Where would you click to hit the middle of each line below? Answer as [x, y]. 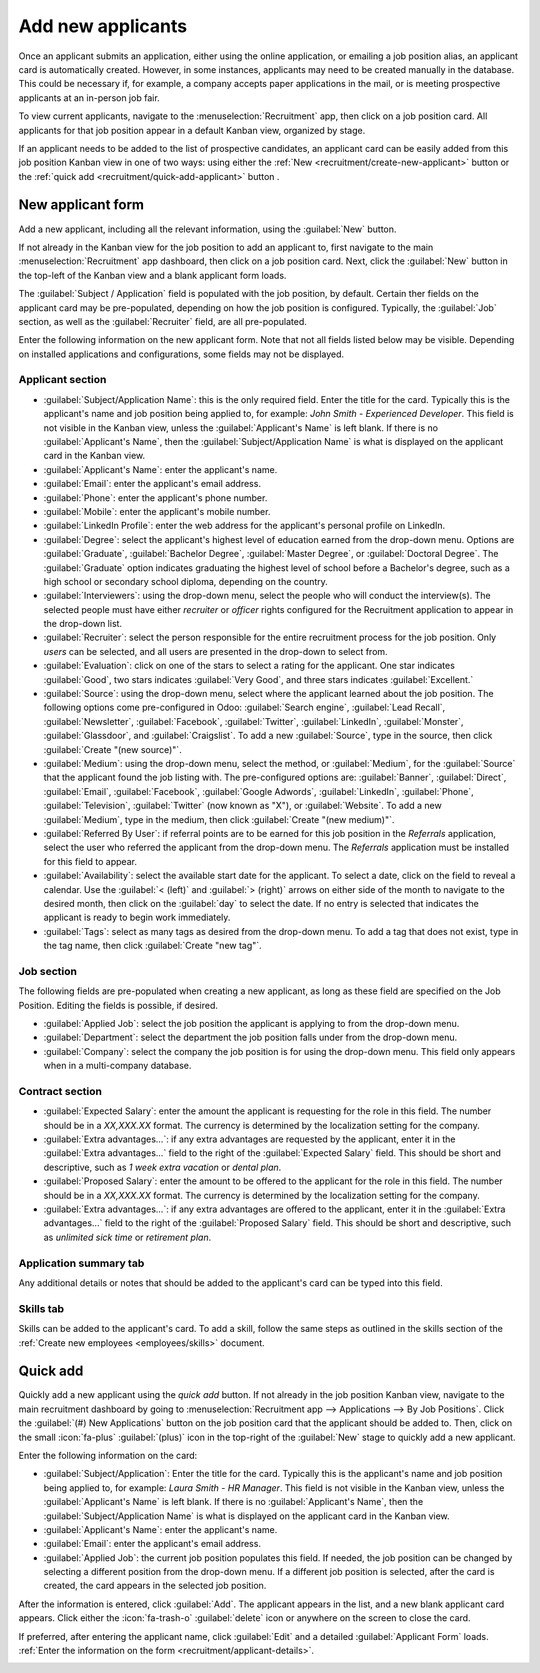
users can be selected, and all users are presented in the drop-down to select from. [216, 651]
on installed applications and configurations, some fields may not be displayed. [181, 354]
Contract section [60, 1091]
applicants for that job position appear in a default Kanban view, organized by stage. [192, 130]
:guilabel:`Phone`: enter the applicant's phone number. [155, 497]
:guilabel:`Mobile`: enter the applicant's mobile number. [157, 511]
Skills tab [41, 1308]
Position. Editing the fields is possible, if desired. [118, 1005]
